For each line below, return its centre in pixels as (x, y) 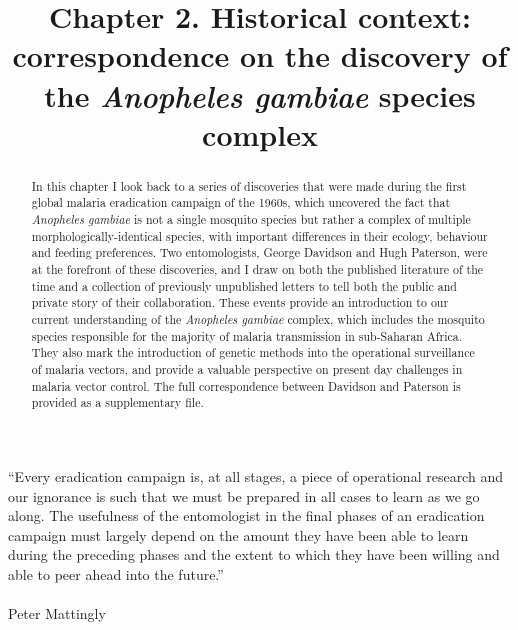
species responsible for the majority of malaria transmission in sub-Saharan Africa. (246, 335)
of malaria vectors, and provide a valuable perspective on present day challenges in (247, 368)
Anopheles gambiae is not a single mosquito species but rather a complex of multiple (251, 219)
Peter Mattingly (57, 613)
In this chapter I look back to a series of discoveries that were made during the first (249, 185)
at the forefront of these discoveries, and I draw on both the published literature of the (257, 269)
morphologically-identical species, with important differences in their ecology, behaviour (259, 235)
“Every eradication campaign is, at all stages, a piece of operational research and (255, 475)
